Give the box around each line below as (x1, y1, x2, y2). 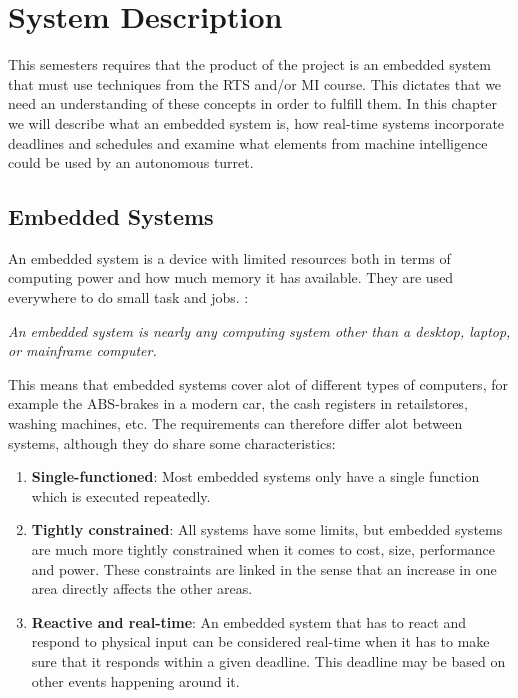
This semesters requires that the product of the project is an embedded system (8, 54, 491, 75)
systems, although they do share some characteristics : (8, 432, 336, 453)
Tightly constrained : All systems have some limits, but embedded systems (31, 519, 503, 540)
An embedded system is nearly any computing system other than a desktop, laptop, (8, 320, 511, 341)
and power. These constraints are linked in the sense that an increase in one (31, 558, 497, 579)
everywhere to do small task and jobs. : (8, 287, 249, 308)
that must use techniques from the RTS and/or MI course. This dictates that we (8, 73, 502, 94)
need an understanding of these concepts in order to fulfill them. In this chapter (8, 93, 497, 114)
